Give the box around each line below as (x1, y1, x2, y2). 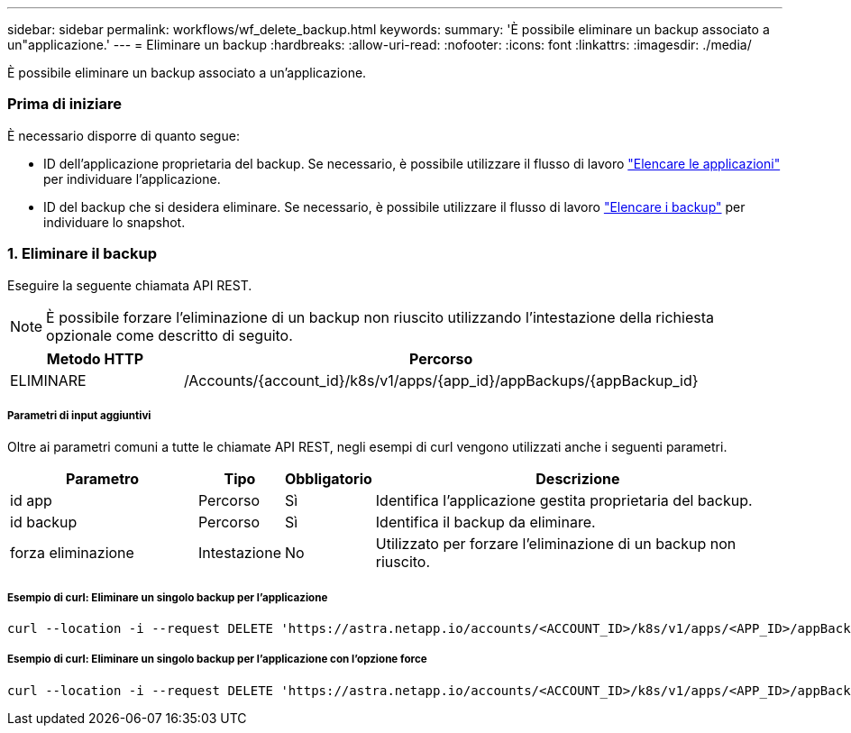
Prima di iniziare (7, 95, 123, 114)
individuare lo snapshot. (43, 214, 186, 230)
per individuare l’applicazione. (43, 170, 221, 187)
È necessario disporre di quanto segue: (7, 127, 240, 143)
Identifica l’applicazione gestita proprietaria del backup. (375, 491, 753, 510)
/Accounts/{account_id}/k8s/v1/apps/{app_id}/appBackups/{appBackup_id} (183, 371, 699, 389)
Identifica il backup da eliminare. (375, 513, 596, 532)
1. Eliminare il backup (7, 244, 157, 263)
